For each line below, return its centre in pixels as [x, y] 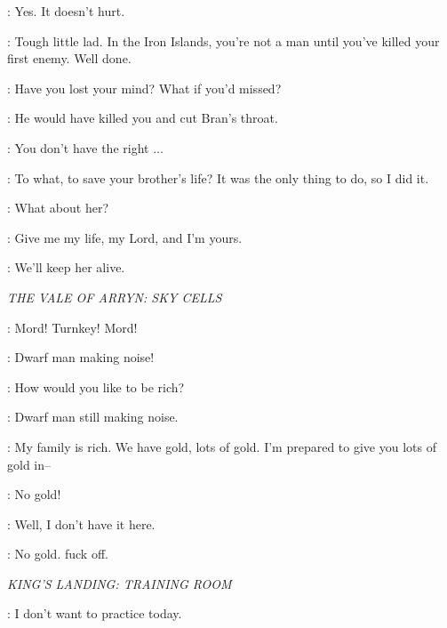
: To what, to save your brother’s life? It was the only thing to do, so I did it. [218, 177]
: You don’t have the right [78, 147]
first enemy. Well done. [69, 58]
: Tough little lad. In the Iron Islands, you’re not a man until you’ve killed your [223, 40]
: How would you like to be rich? [96, 386]
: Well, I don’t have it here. [81, 523]
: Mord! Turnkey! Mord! [72, 327]
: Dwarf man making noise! [81, 357]
